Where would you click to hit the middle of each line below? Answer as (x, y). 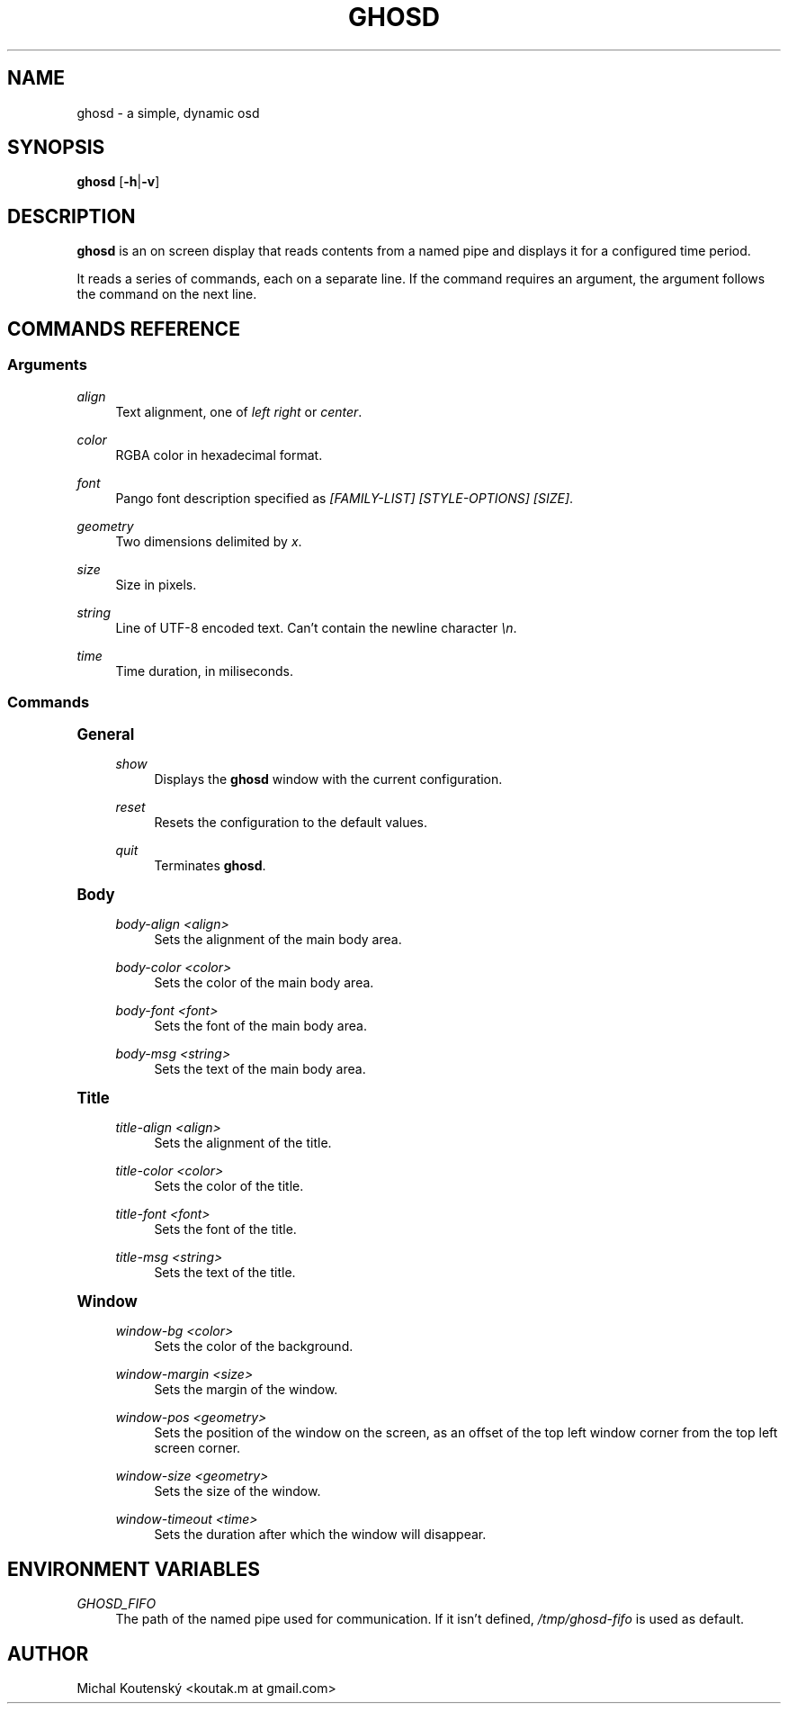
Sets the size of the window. (237, 1491)
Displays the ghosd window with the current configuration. (328, 779)
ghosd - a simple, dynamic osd (168, 113)
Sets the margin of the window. (246, 1390)
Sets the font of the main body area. (260, 1026)
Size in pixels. (156, 584)
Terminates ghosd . (210, 866)
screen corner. (197, 1448)
